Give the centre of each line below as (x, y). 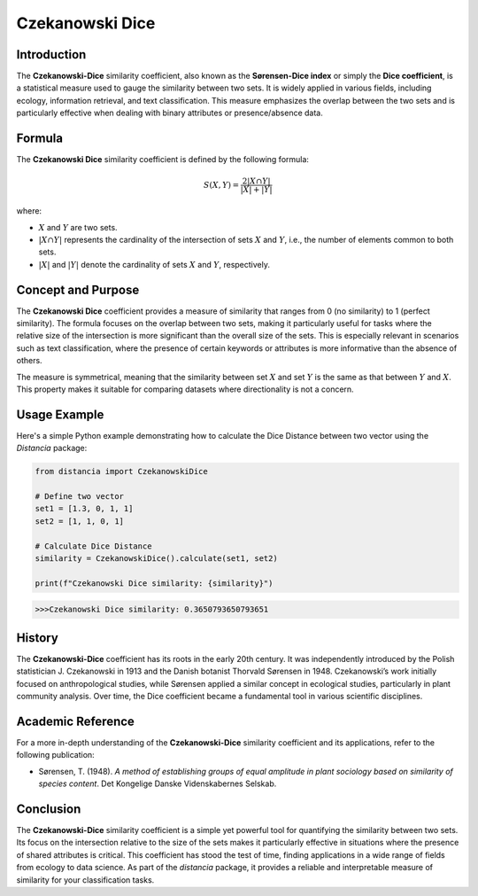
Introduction (51, 55)
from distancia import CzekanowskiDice (121, 471)
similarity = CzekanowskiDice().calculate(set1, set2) (156, 558)
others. (30, 361)
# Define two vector (79, 496)
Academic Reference (75, 721)
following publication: (55, 755)
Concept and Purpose (78, 289)
